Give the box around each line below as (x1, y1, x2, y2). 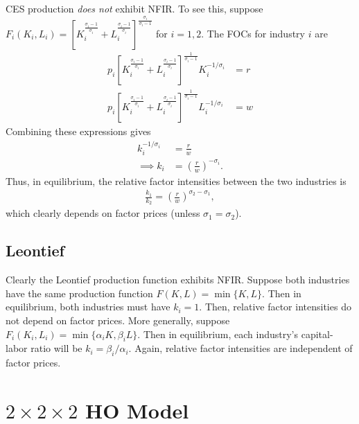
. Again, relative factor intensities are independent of (128, 341, 353, 355)
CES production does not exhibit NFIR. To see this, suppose (6, 1, 263, 15)
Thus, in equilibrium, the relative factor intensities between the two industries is (6, 173, 347, 188)
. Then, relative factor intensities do (199, 299, 351, 314)
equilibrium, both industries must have (6, 299, 170, 314)
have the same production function (6, 285, 153, 300)
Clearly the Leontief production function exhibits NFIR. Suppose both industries (6, 272, 350, 287)
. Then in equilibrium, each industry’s (137, 326, 299, 341)
